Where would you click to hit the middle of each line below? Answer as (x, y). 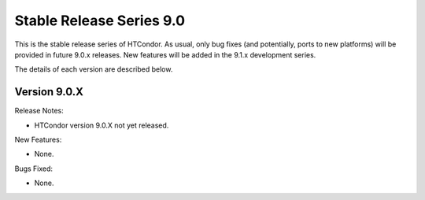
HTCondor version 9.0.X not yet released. (102, 125)
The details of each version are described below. (94, 69)
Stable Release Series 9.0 (100, 20)
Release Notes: (39, 111)
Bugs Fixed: (34, 169)
